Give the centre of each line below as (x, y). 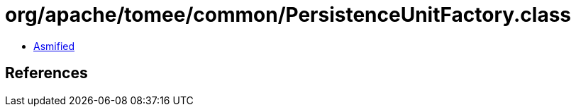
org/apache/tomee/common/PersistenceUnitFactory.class (288, 15)
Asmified (54, 46)
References (46, 73)
